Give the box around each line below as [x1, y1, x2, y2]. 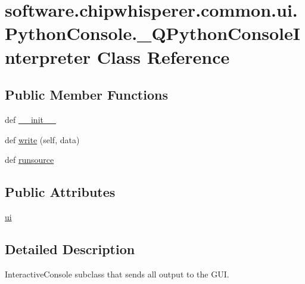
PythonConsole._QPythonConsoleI [5, 21, 300, 45]
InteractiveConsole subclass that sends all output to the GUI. [5, 267, 229, 280]
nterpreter [5, 44, 91, 69]
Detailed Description [5, 239, 135, 258]
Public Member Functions [5, 85, 168, 104]
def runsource [5, 153, 54, 166]
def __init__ [5, 113, 56, 125]
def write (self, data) [5, 133, 80, 146]
